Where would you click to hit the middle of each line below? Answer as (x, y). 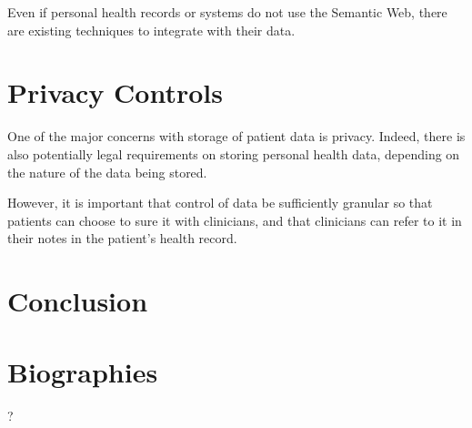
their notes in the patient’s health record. (122, 238)
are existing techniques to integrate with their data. (151, 30)
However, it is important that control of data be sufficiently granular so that (220, 203)
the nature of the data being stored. (107, 172)
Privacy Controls (115, 92)
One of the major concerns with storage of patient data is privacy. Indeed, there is (236, 136)
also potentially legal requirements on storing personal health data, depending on (234, 153)
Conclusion (78, 301)
